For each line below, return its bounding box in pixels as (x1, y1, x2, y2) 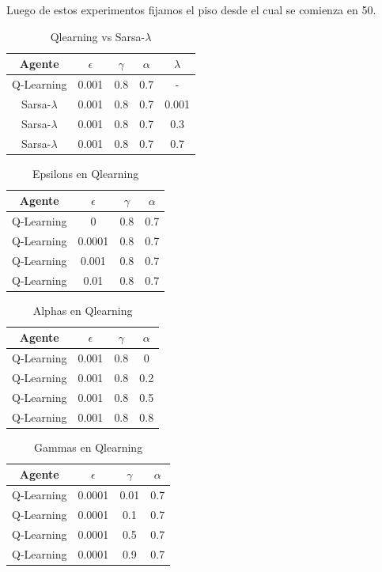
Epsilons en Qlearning (32, 165, 139, 181)
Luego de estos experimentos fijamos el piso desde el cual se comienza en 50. (6, 2, 376, 17)
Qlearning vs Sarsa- (50, 28, 146, 44)
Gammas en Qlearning (34, 438, 143, 455)
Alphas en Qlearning (32, 301, 133, 318)
